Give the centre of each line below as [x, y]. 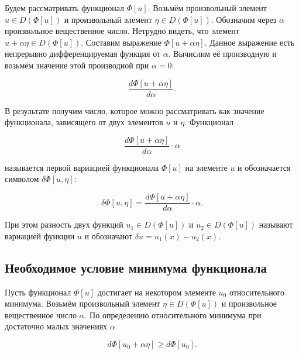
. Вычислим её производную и [222, 54]
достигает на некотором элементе [157, 292]
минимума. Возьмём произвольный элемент [83, 303]
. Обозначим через [244, 19]
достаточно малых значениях [56, 326]
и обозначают [109, 236]
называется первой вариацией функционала [82, 167]
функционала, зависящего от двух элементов [84, 122]
